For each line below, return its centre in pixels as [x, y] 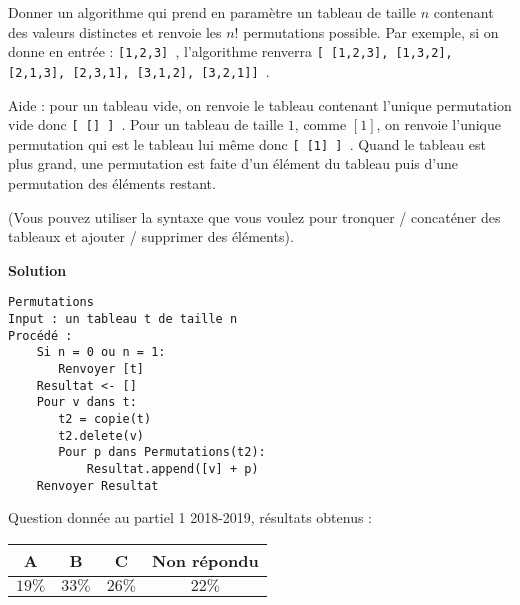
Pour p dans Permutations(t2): [162, 452]
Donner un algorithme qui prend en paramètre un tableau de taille [212, 12]
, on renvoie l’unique [438, 124]
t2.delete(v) [101, 435]
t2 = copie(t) [105, 418]
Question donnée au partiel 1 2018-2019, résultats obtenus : [190, 517]
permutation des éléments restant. [112, 183]
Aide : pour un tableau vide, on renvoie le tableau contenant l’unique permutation [260, 104]
